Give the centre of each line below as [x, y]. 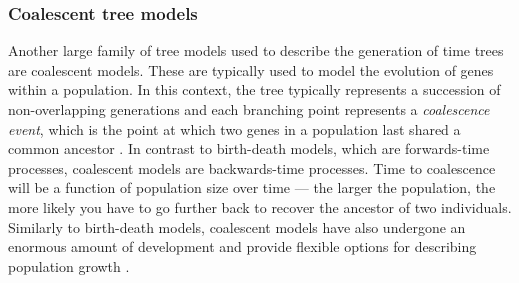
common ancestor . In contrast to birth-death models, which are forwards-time [249, 148]
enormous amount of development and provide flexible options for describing [242, 246]
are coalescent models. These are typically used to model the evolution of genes [251, 69]
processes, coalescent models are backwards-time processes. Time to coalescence [252, 167]
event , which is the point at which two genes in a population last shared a [234, 128]
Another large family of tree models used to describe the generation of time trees [256, 50]
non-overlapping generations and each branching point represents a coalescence [249, 109]
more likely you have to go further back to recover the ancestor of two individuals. [260, 206]
